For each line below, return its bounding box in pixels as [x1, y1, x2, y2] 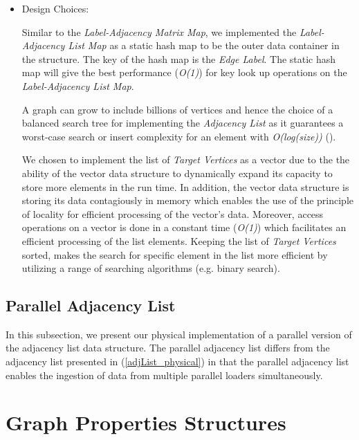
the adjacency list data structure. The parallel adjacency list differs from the [6, 340, 330, 355]
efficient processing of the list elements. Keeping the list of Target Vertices [21, 233, 336, 248]
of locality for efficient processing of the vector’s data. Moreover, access [21, 206, 324, 221]
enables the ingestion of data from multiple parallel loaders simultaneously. [6, 367, 323, 382]
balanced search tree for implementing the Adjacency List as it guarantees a [21, 116, 344, 130]
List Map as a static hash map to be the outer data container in [68, 38, 340, 53]
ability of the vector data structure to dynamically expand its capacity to [21, 165, 333, 180]
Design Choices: [21, 1, 89, 15]
